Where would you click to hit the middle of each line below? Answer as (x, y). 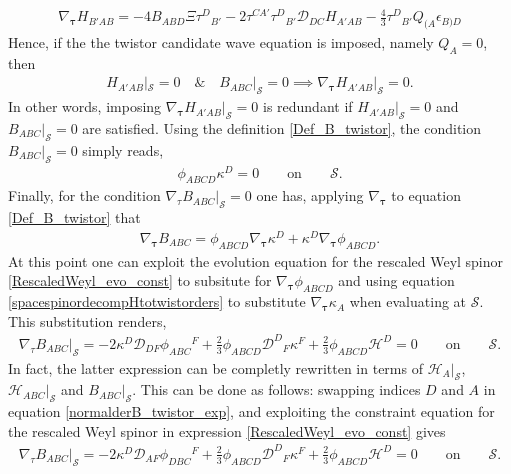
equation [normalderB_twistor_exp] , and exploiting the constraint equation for (251, 411)
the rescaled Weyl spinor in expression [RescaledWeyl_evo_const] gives (227, 430)
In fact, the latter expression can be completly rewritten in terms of (215, 367)
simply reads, (123, 149)
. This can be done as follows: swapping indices (276, 389)
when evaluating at (408, 301)
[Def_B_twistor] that (74, 217)
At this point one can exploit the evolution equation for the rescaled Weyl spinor (256, 260)
